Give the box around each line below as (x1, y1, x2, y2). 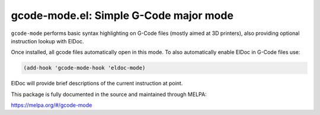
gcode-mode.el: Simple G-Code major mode (11, 9, 234, 22)
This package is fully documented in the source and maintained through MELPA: (11, 91, 207, 98)
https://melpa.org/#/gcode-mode (11, 101, 92, 109)
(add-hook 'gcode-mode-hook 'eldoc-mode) (23, 65, 146, 71)
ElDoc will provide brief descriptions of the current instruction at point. (11, 80, 183, 87)
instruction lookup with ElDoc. (11, 37, 84, 44)
